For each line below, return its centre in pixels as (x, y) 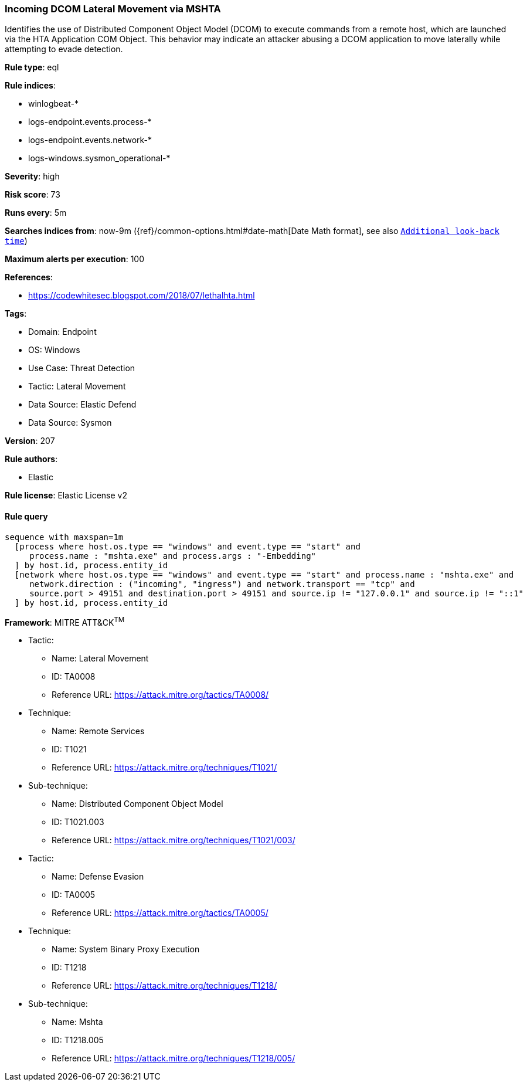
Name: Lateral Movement (100, 659)
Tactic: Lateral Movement (77, 386)
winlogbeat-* (53, 104)
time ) (16, 241)
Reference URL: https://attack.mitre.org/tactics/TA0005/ (160, 913)
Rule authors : (31, 459)
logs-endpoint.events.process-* (90, 122)
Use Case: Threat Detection (82, 368)
